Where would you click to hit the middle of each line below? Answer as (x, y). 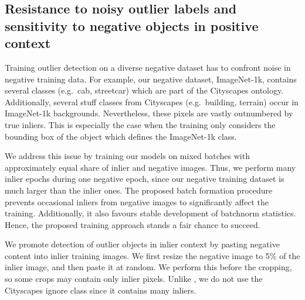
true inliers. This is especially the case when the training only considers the (140, 124)
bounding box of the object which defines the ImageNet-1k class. (121, 136)
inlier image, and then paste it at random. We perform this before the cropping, (148, 267)
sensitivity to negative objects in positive (132, 25)
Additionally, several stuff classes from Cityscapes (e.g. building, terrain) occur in (152, 101)
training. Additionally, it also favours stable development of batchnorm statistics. (150, 213)
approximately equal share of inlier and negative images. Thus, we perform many (150, 167)
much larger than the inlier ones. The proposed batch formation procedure (139, 190)
